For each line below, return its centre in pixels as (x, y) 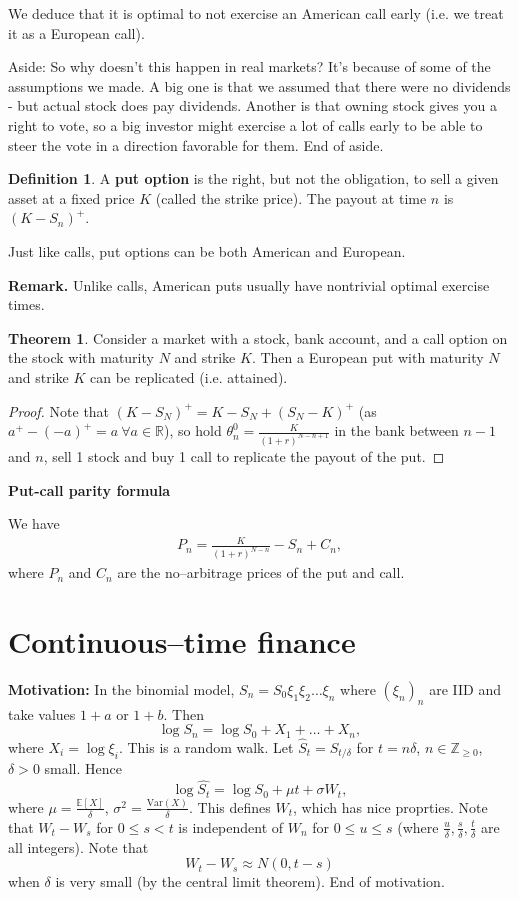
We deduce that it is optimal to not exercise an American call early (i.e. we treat (256, 13)
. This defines (230, 806)
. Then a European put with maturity (367, 357)
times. (26, 304)
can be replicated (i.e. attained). (189, 376)
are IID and (465, 688)
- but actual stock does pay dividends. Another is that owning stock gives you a (252, 105)
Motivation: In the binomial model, (121, 688)
